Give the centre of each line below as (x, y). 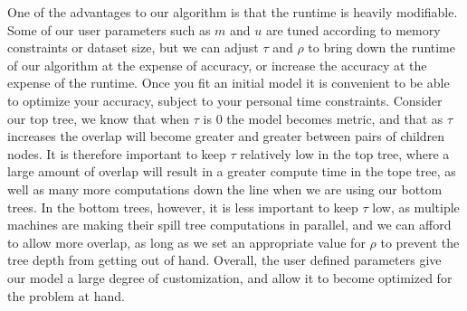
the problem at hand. (66, 295)
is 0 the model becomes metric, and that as (323, 118)
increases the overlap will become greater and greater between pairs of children (226, 136)
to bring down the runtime (381, 47)
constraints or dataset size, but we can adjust (133, 47)
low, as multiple (416, 207)
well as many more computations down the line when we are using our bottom (225, 188)
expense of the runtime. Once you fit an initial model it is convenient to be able (229, 83)
